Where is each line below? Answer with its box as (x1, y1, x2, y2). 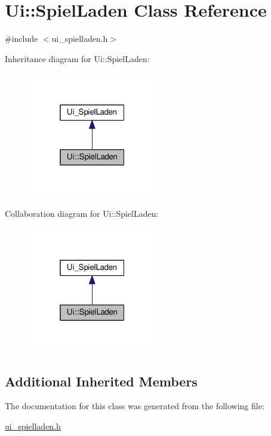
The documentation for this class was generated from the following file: (5, 400, 264, 412)
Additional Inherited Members (5, 371, 198, 390)
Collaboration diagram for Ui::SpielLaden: (5, 207, 159, 220)
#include (5, 32, 38, 45)
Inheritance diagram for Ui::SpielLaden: (5, 52, 150, 65)
